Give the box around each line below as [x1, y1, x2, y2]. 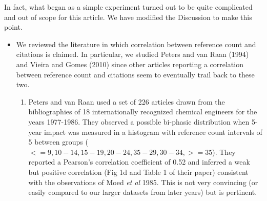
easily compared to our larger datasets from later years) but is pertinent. [28, 187, 257, 197]
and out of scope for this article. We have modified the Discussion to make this [4, 11, 252, 22]
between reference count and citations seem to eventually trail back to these [16, 69, 255, 79]
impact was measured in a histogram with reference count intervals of [44, 126, 262, 137]
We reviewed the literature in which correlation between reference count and [16, 38, 256, 49]
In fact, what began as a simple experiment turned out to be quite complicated [4, 2, 253, 12]
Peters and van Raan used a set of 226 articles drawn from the [28, 96, 225, 107]
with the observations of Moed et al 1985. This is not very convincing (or [28, 176, 258, 187]
